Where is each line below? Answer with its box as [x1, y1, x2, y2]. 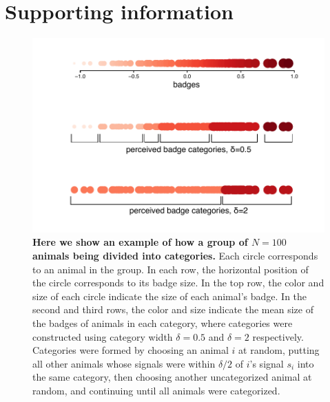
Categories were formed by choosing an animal [32, 343, 229, 357]
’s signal [249, 356, 284, 370]
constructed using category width [32, 329, 173, 343]
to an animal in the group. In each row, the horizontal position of [32, 262, 309, 276]
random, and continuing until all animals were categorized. [32, 383, 280, 397]
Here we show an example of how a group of [32, 235, 248, 249]
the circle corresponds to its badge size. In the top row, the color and [32, 275, 324, 290]
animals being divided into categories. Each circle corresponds [32, 248, 318, 262]
